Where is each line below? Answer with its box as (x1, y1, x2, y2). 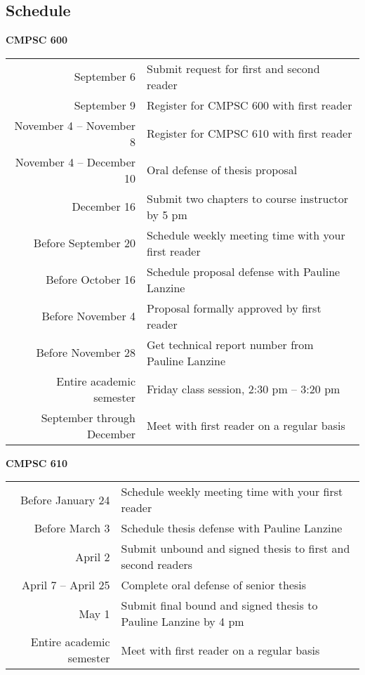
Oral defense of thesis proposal (147, 162, 298, 178)
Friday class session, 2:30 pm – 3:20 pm (147, 381, 340, 398)
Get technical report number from (147, 336, 314, 353)
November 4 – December (15, 153, 136, 170)
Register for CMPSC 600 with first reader (147, 96, 352, 113)
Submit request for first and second (147, 60, 320, 77)
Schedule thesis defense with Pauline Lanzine (121, 520, 343, 537)
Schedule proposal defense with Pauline (147, 263, 340, 280)
